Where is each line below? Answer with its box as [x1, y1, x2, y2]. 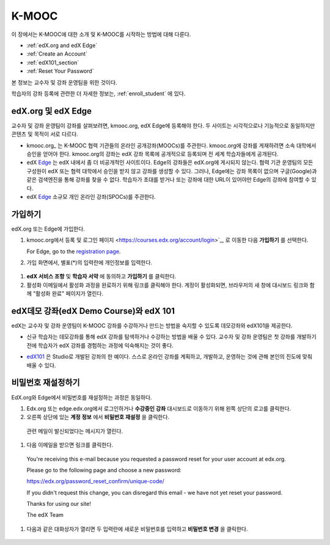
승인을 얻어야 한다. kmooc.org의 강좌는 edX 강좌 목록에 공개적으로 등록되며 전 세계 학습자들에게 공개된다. [26, 150, 279, 157]
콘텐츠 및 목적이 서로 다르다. [11, 130, 79, 138]
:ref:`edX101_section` [26, 59, 79, 66]
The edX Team [26, 511, 64, 519]
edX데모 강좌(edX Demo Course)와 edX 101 [11, 306, 175, 316]
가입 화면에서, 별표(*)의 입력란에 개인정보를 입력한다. [26, 259, 153, 266]
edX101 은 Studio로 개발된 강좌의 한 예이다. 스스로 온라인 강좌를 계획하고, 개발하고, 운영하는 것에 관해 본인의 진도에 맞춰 [26, 353, 313, 360]
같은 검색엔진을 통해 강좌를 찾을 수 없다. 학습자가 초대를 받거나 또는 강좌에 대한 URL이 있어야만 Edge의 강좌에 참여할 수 [26, 176, 310, 184]
